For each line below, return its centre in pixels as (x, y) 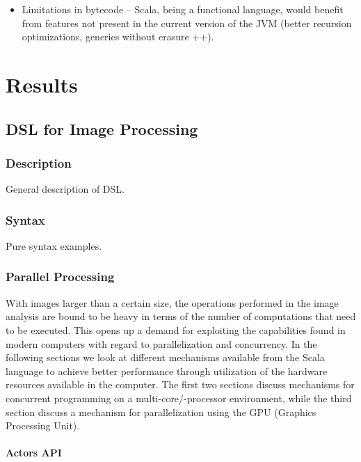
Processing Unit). (43, 425)
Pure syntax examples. (54, 245)
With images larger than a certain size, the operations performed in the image (172, 302)
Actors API (34, 453)
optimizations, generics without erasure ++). (118, 37)
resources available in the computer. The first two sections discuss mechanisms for (180, 384)
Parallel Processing (60, 277)
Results (42, 84)
